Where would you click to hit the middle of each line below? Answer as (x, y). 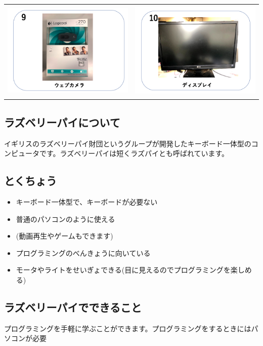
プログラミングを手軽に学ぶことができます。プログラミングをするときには (128, 328)
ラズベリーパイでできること (73, 307)
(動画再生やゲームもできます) (64, 236)
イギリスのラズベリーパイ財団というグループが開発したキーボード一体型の (128, 143)
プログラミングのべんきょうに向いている (83, 253)
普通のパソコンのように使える (65, 219)
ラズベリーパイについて (62, 122)
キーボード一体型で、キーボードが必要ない (87, 201)
